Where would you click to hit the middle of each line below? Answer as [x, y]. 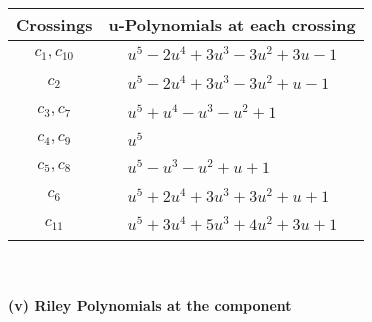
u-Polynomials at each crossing [232, 24]
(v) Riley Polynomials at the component [150, 304]
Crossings [54, 24]
